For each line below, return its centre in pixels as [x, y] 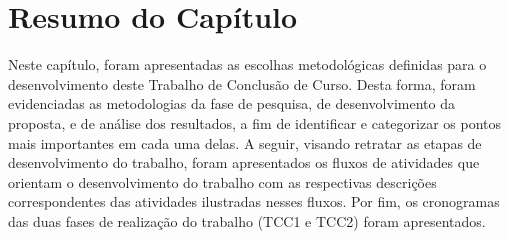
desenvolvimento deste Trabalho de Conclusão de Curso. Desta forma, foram [242, 83]
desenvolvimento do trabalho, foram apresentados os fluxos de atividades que [244, 162]
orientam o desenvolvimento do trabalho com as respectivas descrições [222, 181]
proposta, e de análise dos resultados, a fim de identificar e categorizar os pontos [255, 122]
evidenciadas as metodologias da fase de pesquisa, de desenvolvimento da [231, 103]
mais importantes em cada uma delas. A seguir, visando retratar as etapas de [245, 142]
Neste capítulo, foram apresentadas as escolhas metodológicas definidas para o [247, 64]
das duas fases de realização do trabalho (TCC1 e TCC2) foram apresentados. [247, 220]
